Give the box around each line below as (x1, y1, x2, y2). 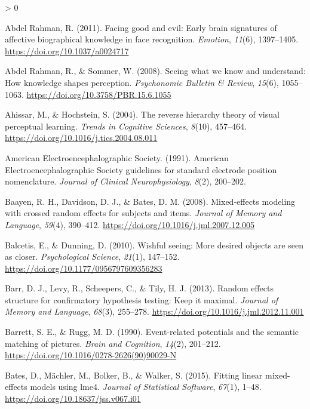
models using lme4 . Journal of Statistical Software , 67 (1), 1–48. (30, 380, 262, 393)
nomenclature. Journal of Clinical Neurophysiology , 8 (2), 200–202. (5, 175, 246, 187)
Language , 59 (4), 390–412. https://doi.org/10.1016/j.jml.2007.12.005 (5, 218, 255, 230)
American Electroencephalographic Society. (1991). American (5, 151, 229, 164)
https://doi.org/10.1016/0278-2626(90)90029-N (5, 349, 177, 361)
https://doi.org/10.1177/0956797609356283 (5, 262, 162, 274)
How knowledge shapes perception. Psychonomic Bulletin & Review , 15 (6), (5, 76, 279, 88)
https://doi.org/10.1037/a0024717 (5, 44, 129, 57)
